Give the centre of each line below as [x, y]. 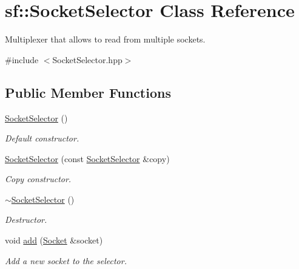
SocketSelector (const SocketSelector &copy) [87, 158]
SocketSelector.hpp [87, 59]
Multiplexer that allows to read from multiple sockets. [105, 39]
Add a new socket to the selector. [66, 260]
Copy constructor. [38, 179]
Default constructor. [42, 138]
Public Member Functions [88, 92]
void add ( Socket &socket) [54, 240]
